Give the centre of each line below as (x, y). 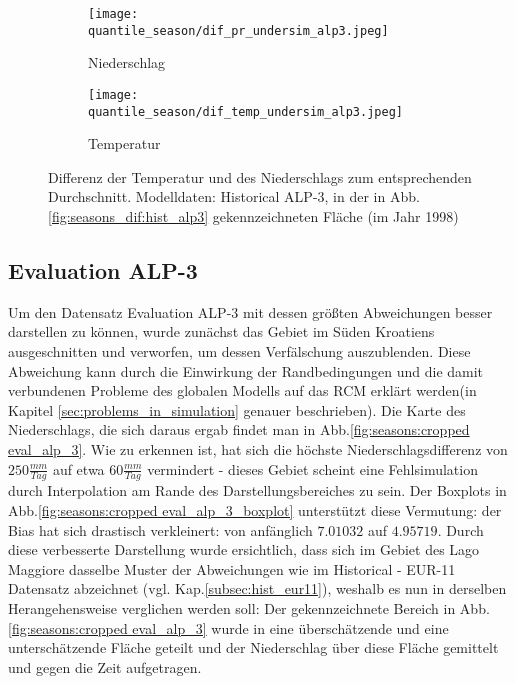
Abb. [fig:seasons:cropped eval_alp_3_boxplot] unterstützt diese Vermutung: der (255, 509)
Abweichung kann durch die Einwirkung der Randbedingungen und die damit (246, 370)
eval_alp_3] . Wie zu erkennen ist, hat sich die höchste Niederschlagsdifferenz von (258, 448)
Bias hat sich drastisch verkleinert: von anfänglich (160, 529)
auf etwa (78, 468)
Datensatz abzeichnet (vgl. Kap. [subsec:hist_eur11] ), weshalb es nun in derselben (257, 588)
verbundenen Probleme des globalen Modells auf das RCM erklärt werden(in (242, 390)
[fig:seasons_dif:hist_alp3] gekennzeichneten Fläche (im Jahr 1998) (253, 216)
